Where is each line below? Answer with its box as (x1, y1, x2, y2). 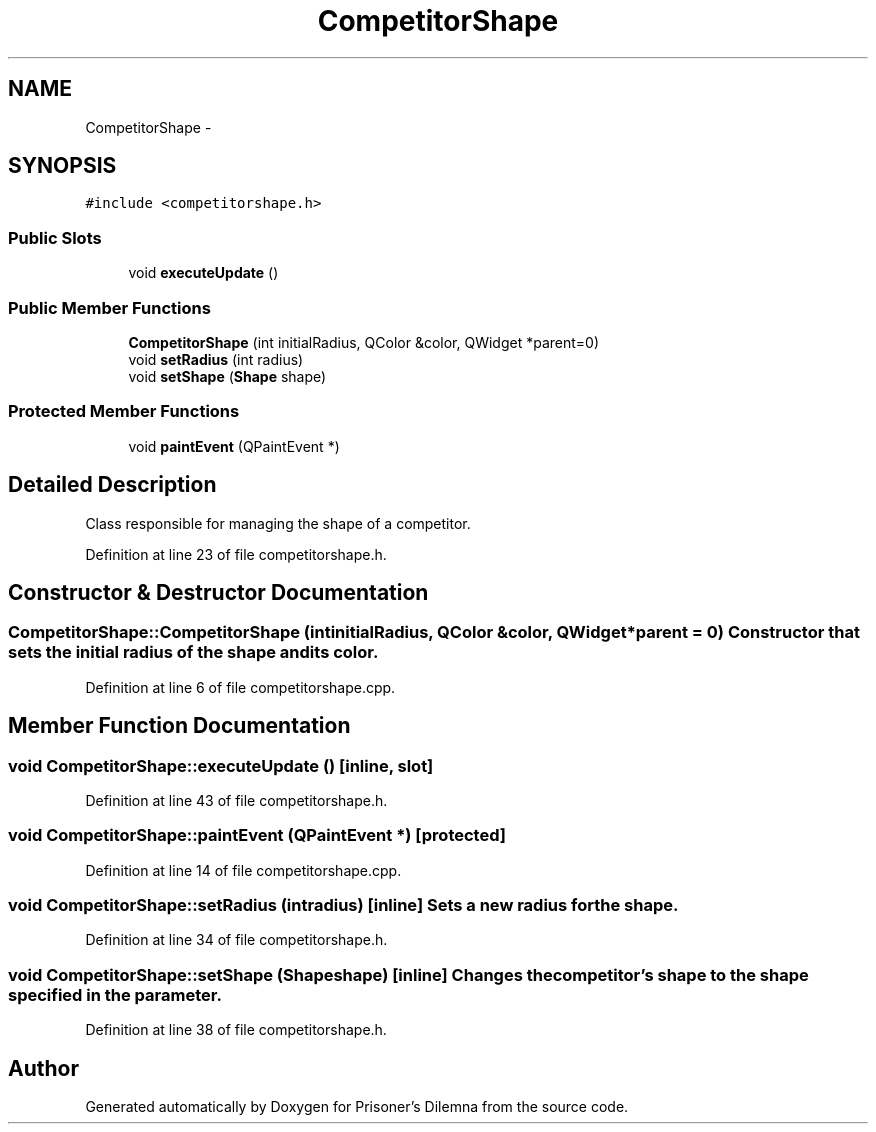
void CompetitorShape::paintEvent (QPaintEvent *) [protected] (8, 825, 506, 846)
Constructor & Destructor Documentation (8, 579, 429, 605)
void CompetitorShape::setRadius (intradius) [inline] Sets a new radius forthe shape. (8, 895, 679, 916)
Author (8, 1055, 79, 1081)
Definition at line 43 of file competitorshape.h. (85, 791, 388, 809)
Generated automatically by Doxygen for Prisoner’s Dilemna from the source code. (85, 1098, 629, 1116)
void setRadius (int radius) (128, 350, 304, 368)
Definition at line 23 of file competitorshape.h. (85, 545, 387, 563)
